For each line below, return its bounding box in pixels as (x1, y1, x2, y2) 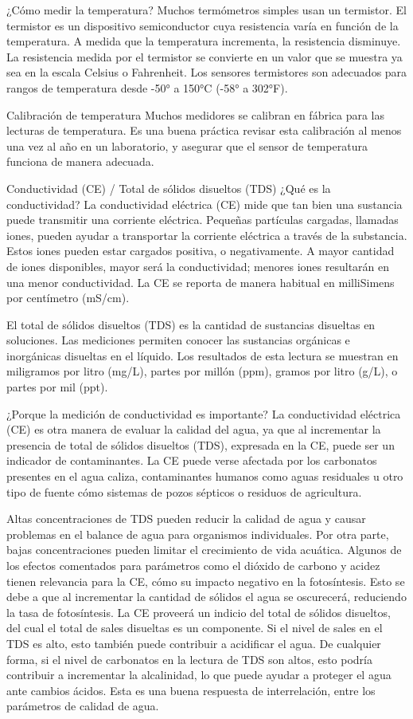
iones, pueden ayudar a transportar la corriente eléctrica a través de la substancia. (6, 226, 407, 243)
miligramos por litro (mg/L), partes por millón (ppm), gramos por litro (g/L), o (6, 363, 398, 379)
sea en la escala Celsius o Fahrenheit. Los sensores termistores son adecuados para (6, 64, 407, 81)
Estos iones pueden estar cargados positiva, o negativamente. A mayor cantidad (6, 242, 395, 259)
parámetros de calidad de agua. (6, 697, 159, 714)
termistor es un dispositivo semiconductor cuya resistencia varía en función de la (6, 17, 399, 33)
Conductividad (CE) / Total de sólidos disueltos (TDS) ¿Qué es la (6, 179, 331, 196)
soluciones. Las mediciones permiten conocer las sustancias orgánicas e (6, 332, 350, 348)
